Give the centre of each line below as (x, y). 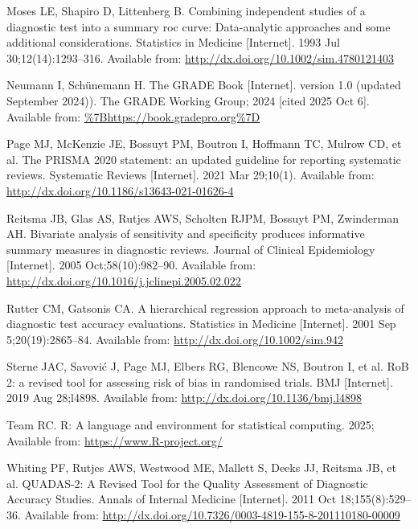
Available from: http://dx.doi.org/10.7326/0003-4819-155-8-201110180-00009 (212, 515)
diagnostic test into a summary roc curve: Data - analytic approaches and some (199, 26)
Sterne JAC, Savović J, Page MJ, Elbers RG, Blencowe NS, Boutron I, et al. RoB (208, 366)
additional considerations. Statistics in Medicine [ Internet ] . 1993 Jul (173, 42)
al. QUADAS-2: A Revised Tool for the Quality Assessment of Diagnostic (187, 483)
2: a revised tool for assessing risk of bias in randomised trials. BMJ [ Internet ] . (200, 381)
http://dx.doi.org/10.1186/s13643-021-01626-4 (120, 190)
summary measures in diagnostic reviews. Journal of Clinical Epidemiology (191, 249)
